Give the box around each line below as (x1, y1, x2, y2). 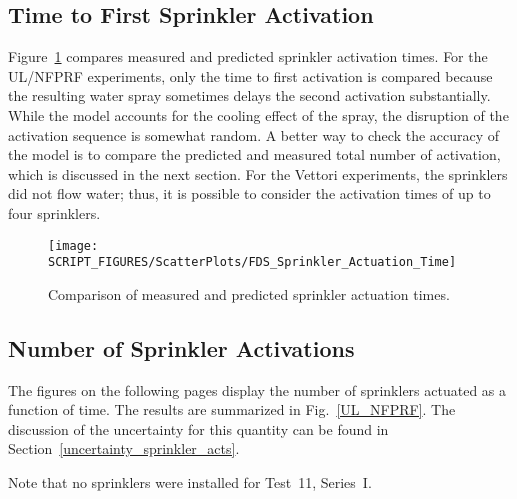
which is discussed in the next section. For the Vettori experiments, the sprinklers (8, 163, 508, 184)
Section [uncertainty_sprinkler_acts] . (8, 438, 240, 459)
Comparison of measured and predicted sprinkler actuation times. (48, 283, 450, 304)
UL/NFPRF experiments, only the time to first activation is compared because (8, 65, 493, 86)
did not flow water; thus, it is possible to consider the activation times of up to (8, 183, 491, 204)
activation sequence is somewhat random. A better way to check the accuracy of (8, 124, 500, 145)
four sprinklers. (8, 202, 101, 223)
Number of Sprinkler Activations (8, 332, 355, 363)
